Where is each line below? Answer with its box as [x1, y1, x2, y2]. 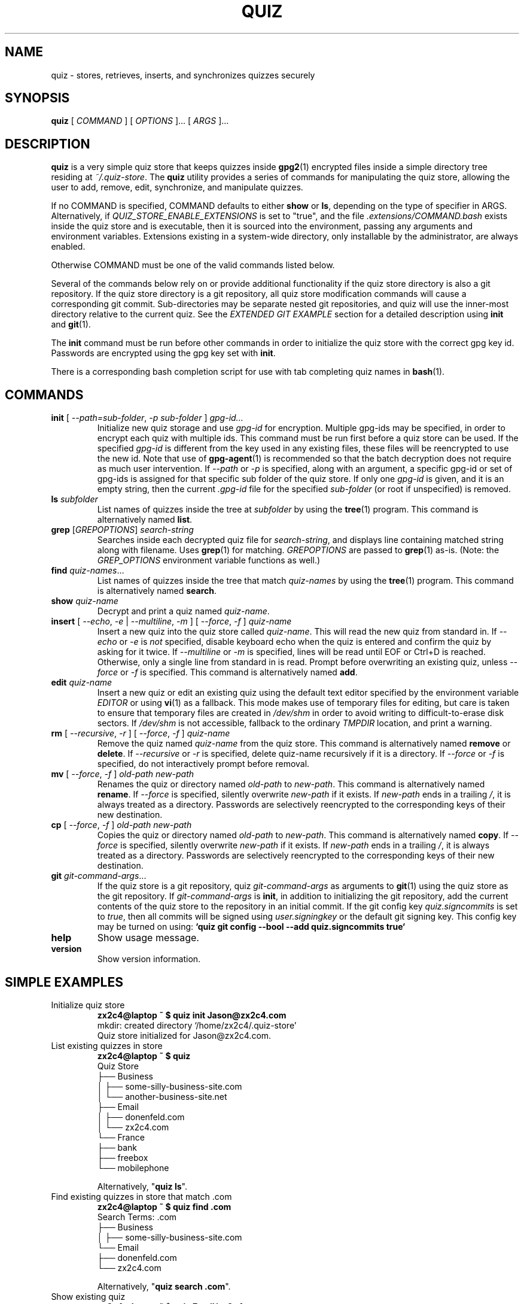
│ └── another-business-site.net [97, 1091, 227, 1102]
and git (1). [51, 319, 91, 330]
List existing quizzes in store [51, 1040, 163, 1051]
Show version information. [97, 954, 201, 965]
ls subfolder [51, 494, 98, 505]
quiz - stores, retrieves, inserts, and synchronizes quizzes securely [51, 69, 315, 80]
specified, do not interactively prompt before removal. [97, 759, 310, 769]
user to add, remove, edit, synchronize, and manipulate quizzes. [51, 182, 303, 193]
